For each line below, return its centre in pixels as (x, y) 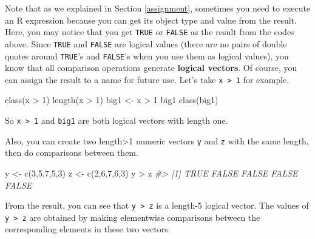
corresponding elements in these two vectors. (88, 229)
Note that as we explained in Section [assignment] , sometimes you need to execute (158, 8)
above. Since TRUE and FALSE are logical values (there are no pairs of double (146, 43)
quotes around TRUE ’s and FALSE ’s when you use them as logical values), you (147, 56)
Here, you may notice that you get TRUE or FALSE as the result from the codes (150, 32)
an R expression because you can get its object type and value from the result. (151, 20)
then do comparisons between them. (72, 153)
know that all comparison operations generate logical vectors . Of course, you (151, 68)
